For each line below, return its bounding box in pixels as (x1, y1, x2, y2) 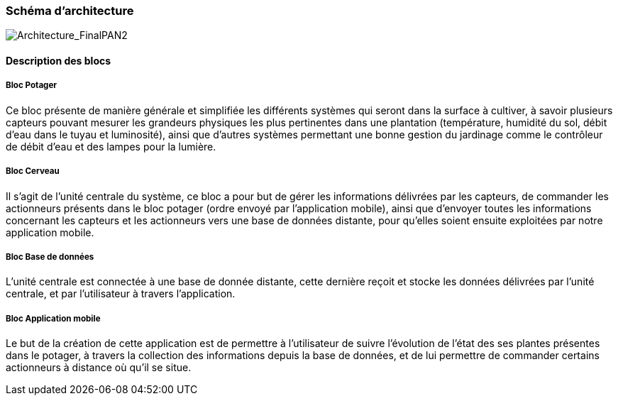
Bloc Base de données (6, 251, 94, 262)
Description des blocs (6, 54, 111, 67)
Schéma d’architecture (6, 4, 134, 18)
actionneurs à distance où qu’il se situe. (6, 361, 192, 374)
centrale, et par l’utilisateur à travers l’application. (6, 287, 236, 300)
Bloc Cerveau (6, 166, 60, 177)
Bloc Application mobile (6, 313, 101, 324)
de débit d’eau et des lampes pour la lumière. (6, 140, 216, 153)
